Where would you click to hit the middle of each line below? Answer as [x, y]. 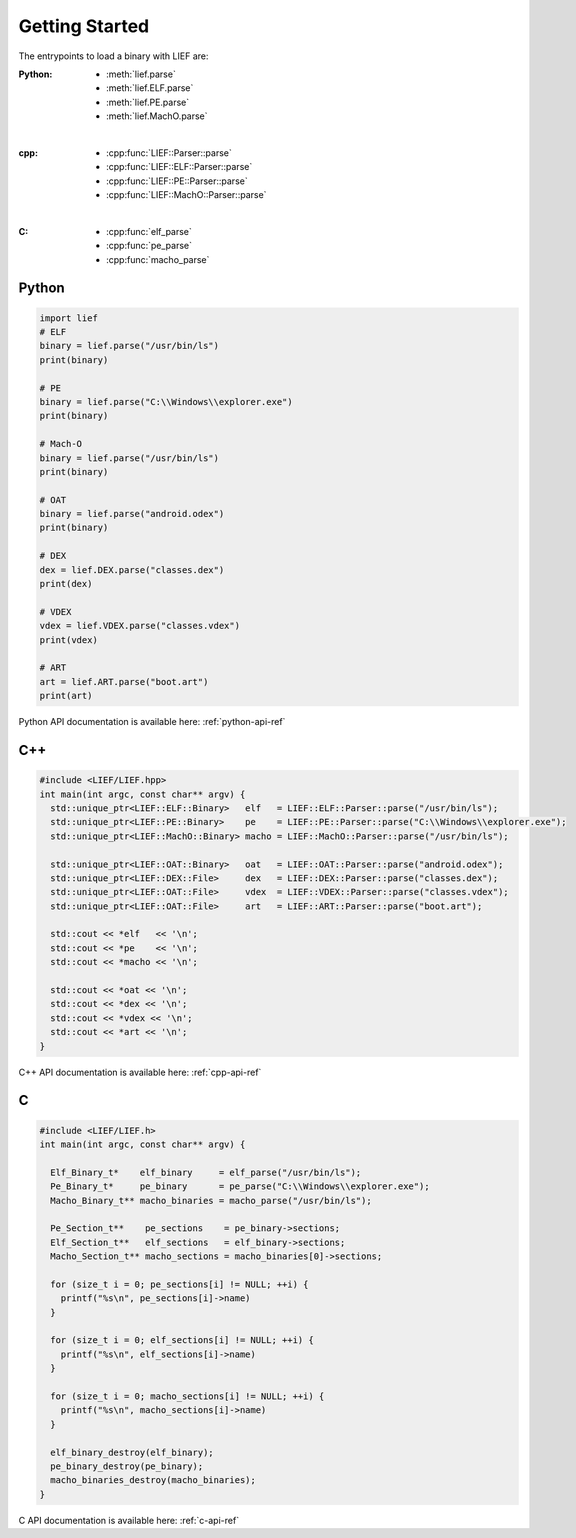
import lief [69, 318]
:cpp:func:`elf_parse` [149, 231]
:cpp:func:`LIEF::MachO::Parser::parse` [186, 195]
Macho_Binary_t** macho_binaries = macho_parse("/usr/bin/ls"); [211, 1200]
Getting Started [84, 26]
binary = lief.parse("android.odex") [132, 514]
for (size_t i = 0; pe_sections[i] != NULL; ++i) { [179, 1284]
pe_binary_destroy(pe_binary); [127, 1466]
